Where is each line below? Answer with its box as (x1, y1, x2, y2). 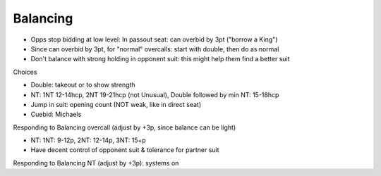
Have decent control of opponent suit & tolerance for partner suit (30, 146, 219, 154)
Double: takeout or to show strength (30, 81, 135, 89)
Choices (13, 68, 37, 76)
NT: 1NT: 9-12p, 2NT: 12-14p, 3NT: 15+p (30, 136, 146, 144)
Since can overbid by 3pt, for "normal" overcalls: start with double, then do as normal (30, 44, 279, 53)
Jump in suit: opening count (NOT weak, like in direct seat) (30, 100, 201, 108)
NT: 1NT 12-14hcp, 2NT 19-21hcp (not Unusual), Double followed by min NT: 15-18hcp (30, 90, 279, 99)
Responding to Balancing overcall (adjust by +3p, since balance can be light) (13, 123, 236, 132)
